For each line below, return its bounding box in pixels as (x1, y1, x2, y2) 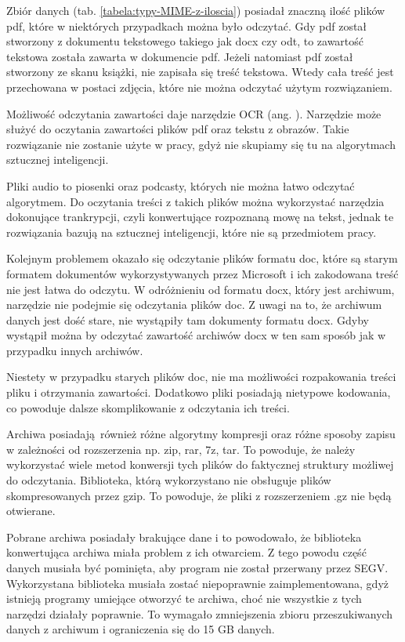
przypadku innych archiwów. (6, 342, 143, 358)
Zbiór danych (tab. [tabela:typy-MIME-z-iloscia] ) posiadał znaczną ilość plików (6, 2, 385, 18)
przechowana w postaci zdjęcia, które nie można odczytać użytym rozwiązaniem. (6, 78, 392, 95)
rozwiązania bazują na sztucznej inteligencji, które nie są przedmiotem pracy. (6, 223, 377, 240)
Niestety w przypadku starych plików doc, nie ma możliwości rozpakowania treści (6, 368, 396, 385)
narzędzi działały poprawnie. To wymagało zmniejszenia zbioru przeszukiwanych (6, 605, 393, 622)
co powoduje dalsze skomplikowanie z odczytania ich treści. (6, 399, 290, 415)
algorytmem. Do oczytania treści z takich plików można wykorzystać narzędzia (6, 193, 385, 209)
